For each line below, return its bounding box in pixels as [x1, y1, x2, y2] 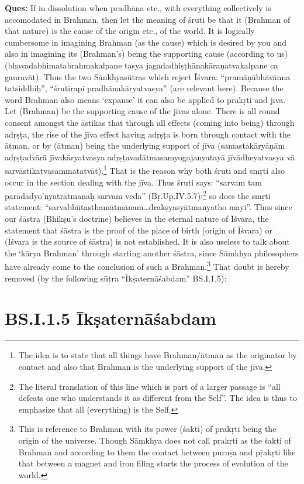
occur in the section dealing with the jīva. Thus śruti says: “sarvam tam [5, 176, 262, 188]
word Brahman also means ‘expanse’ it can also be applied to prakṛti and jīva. [5, 93, 286, 105]
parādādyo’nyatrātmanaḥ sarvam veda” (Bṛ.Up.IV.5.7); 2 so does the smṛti [5, 188, 271, 201]
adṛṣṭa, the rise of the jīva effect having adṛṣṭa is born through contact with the [5, 128, 291, 140]
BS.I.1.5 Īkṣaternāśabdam [5, 306, 216, 330]
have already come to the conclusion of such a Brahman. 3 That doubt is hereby [5, 259, 289, 273]
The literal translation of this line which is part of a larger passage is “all [18, 380, 281, 392]
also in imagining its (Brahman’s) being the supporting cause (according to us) [5, 47, 288, 60]
